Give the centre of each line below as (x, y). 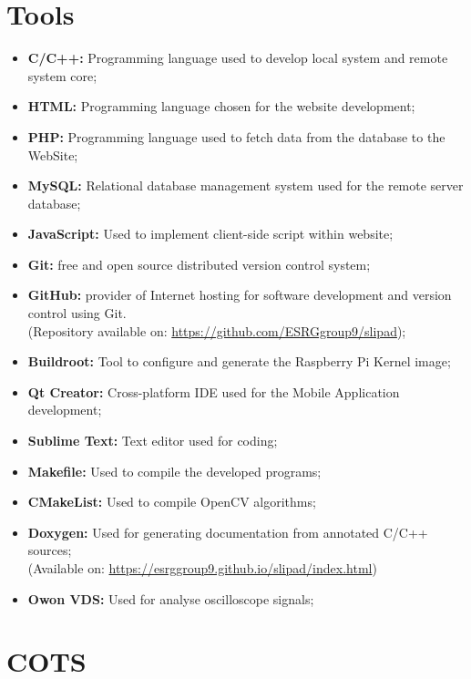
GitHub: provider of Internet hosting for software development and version (240, 295)
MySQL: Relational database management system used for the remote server (246, 185)
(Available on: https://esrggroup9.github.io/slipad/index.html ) (202, 568)
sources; (50, 550)
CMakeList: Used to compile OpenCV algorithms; (172, 502)
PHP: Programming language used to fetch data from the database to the (236, 136)
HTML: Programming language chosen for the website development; (221, 106)
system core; (62, 75)
